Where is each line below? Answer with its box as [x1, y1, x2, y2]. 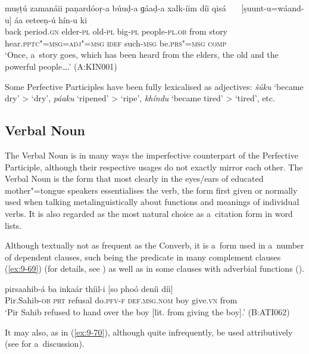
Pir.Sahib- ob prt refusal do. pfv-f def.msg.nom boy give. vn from [5, 294, 238, 306]
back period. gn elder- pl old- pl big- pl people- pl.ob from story [5, 25, 228, 38]
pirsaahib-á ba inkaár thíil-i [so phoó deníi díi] [5, 282, 173, 294]
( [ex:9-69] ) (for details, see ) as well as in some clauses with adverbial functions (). [5, 262, 305, 275]
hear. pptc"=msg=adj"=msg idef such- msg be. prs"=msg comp [5, 36, 227, 49]
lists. [5, 219, 22, 231]
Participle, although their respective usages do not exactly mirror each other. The [5, 160, 303, 173]
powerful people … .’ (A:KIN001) [5, 60, 117, 72]
